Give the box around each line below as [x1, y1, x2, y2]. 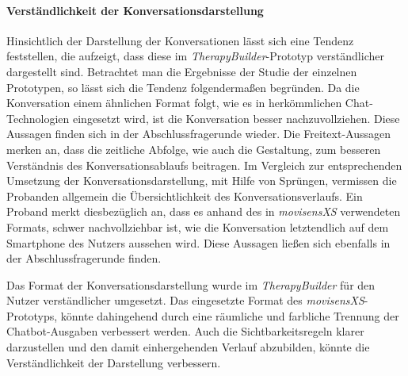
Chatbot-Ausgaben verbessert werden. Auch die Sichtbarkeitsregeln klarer [6, 323, 364, 340]
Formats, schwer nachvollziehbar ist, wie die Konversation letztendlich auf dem [6, 218, 389, 235]
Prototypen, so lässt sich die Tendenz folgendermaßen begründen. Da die [6, 79, 360, 95]
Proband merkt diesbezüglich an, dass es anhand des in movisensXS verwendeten [6, 203, 401, 220]
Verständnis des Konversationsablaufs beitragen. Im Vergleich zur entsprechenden [6, 156, 402, 173]
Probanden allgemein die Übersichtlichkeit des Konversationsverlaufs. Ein [6, 187, 363, 204]
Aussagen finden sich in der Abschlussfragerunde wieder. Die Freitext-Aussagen [6, 125, 391, 142]
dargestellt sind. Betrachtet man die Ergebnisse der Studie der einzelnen [6, 63, 357, 79]
